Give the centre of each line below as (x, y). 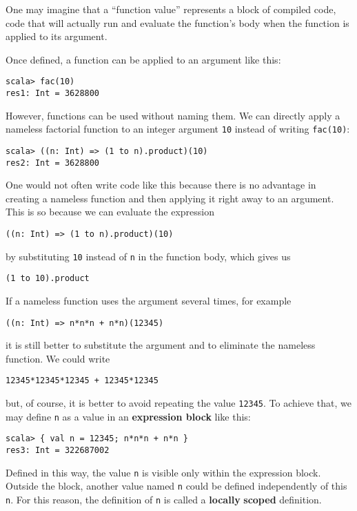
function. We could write (58, 358)
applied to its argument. (57, 36)
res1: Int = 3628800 (53, 94)
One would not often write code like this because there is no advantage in (161, 185)
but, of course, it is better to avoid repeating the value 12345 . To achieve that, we (178, 403)
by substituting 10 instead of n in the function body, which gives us (148, 256)
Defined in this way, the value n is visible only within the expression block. (163, 472)
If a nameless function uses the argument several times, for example (149, 300)
